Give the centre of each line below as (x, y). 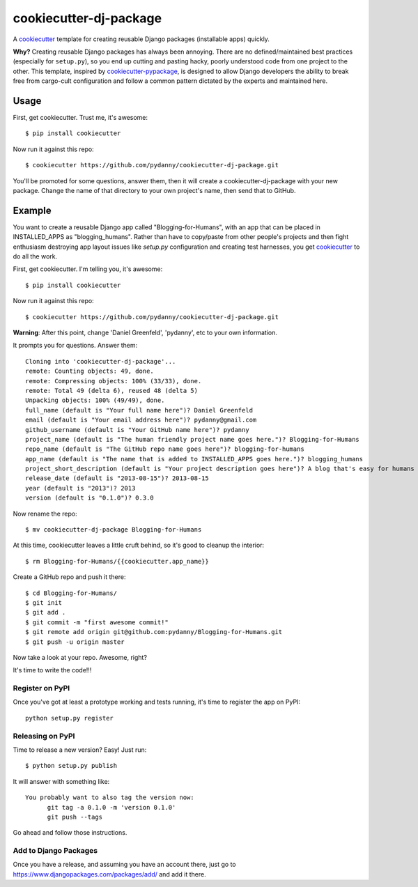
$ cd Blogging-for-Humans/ (71, 593)
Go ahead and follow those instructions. (70, 833)
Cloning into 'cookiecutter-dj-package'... (101, 361)
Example (32, 210)
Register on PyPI (41, 688)
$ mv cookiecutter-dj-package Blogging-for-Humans (114, 530)
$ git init (44, 602)
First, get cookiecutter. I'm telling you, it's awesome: (88, 269)
